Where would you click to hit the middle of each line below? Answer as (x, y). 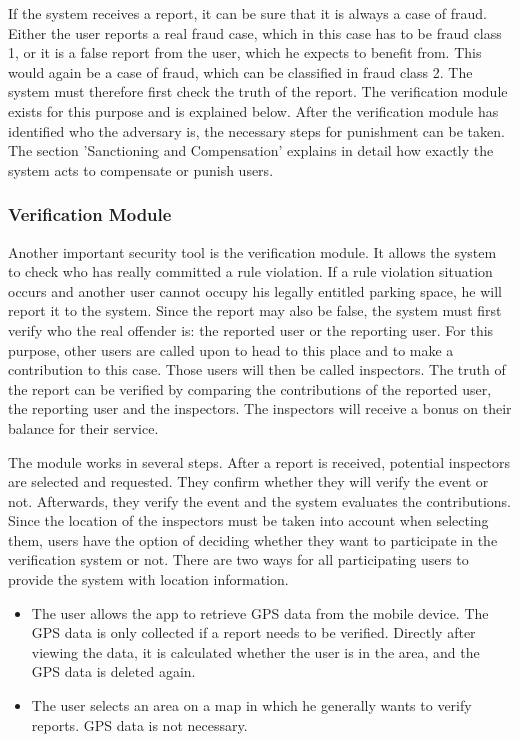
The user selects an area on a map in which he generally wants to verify (251, 705)
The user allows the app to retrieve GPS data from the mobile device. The (260, 612)
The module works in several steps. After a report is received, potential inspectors (259, 461)
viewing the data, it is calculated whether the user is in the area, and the (255, 651)
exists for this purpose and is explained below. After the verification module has (253, 110)
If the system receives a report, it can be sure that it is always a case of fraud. (247, 13)
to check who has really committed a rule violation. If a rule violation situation (250, 271)
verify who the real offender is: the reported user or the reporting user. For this (251, 329)
